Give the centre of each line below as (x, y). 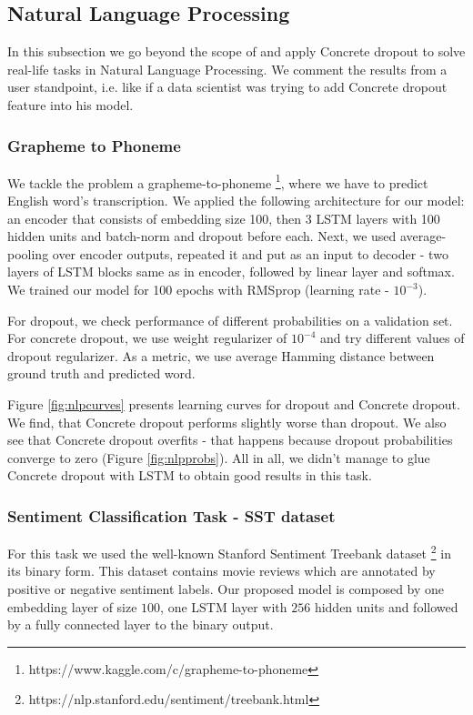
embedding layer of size (72, 606)
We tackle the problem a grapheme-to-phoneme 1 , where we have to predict (218, 181)
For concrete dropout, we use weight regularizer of (147, 338)
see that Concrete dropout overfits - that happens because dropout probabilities (230, 440)
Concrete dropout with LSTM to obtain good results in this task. (190, 475)
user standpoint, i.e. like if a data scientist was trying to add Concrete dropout (227, 87)
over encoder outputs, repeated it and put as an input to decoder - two (250, 253)
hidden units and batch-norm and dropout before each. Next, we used (202, 236)
